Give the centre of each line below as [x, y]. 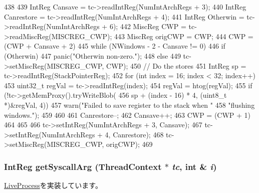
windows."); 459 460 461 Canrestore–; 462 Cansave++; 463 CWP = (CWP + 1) [127, 115]
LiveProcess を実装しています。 [53, 185]
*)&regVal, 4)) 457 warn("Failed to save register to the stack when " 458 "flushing [129, 105]
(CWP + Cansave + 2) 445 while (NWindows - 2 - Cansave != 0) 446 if [115, 46]
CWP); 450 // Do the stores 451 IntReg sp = [176, 65]
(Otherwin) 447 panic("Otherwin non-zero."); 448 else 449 [92, 55]
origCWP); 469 [129, 144]
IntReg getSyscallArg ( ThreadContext [83, 166]
